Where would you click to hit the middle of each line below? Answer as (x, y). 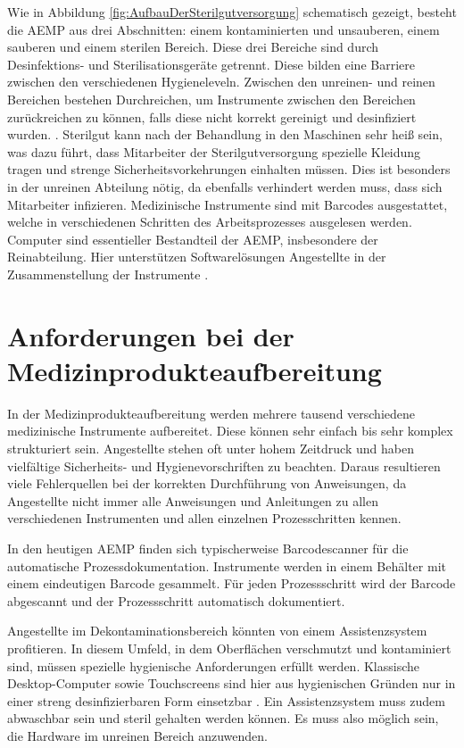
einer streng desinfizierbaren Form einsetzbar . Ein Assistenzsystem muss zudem (226, 700)
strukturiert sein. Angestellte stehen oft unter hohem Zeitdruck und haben (211, 448)
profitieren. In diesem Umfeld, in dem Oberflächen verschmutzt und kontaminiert (229, 648)
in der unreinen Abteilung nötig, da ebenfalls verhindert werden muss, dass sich (225, 186)
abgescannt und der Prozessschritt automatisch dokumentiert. (176, 600)
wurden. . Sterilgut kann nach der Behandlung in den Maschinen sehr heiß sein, (225, 134)
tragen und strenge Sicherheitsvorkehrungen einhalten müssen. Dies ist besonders (229, 169)
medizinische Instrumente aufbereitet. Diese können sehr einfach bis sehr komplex (230, 431)
